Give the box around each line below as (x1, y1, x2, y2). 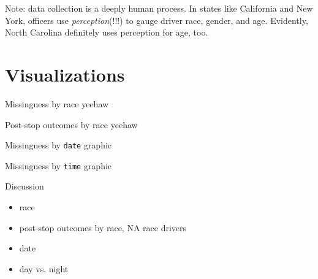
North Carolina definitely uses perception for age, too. (5, 26, 208, 39)
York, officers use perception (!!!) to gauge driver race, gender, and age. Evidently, (5, 13, 308, 26)
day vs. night (19, 262, 69, 275)
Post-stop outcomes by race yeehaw (5, 118, 138, 131)
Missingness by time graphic (5, 159, 112, 172)
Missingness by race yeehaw (5, 97, 109, 110)
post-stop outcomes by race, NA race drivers (19, 221, 187, 234)
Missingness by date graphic (5, 139, 112, 151)
